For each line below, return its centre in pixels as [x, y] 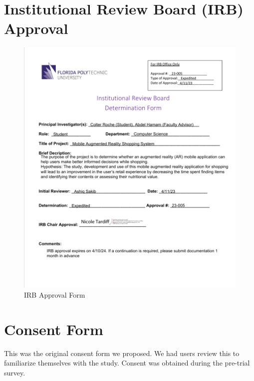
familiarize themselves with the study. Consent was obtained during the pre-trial [127, 363]
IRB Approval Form [55, 294]
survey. [15, 372]
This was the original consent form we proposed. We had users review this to [122, 353]
